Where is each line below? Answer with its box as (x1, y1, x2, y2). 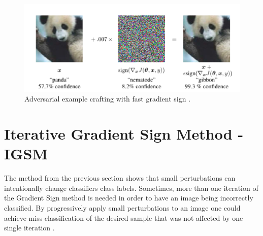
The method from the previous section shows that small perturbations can (4, 173, 236, 183)
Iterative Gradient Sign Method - (4, 123, 244, 144)
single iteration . (4, 222, 55, 233)
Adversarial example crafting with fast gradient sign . (24, 93, 191, 104)
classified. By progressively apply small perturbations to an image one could (4, 203, 241, 213)
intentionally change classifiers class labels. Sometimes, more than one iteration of (4, 182, 258, 193)
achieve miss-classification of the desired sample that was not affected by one (4, 212, 243, 223)
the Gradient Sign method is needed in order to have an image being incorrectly (4, 192, 253, 203)
